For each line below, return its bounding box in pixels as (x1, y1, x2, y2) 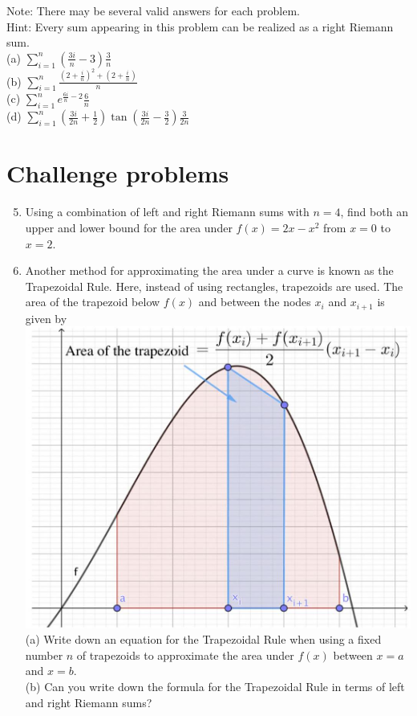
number (25, 646, 63, 663)
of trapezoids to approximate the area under (76, 646, 294, 663)
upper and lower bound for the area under (25, 219, 233, 235)
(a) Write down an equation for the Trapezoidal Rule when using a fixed (25, 631, 382, 648)
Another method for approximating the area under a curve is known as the (25, 262, 394, 279)
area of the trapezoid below (25, 293, 160, 310)
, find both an (340, 203, 408, 220)
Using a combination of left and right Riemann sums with (25, 203, 310, 220)
